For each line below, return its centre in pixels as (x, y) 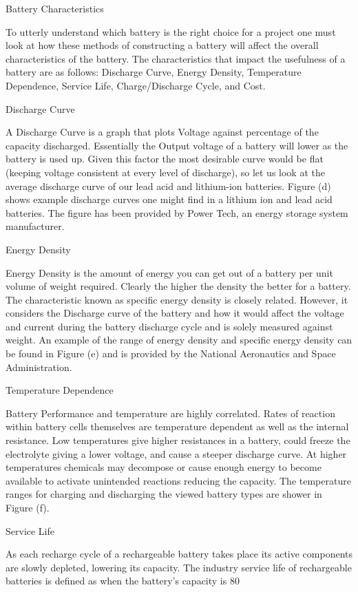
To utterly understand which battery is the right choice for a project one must (171, 31)
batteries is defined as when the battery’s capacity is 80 (123, 581)
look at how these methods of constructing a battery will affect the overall (162, 45)
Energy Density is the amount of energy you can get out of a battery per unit (169, 272)
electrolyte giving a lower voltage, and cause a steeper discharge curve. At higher (176, 453)
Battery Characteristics (55, 8)
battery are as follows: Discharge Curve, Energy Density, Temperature (154, 72)
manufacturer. (35, 226)
